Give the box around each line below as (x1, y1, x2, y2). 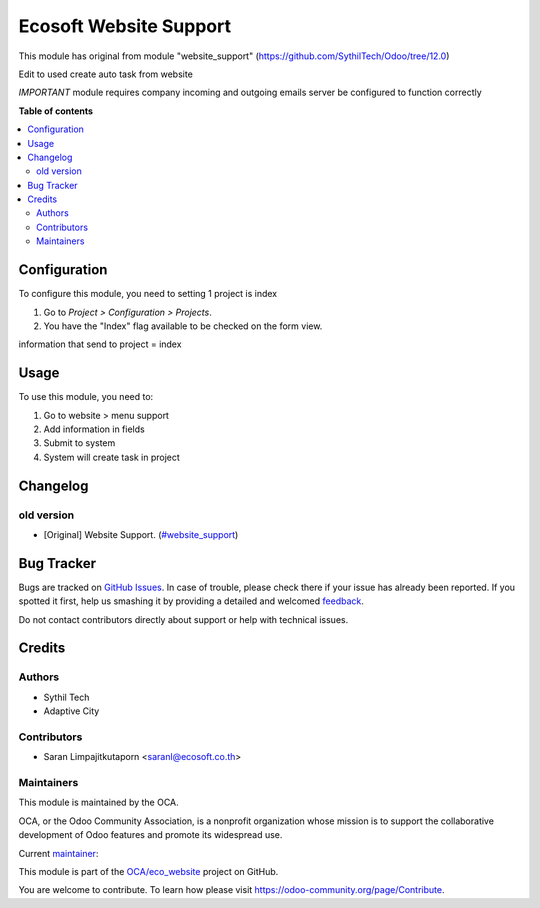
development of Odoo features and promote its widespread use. (18, 829, 283, 841)
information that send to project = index (18, 338, 182, 350)
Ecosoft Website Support (18, 15, 232, 37)
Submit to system (43, 437, 116, 449)
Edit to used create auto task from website (18, 68, 194, 80)
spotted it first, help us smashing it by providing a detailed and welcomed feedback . (18, 595, 365, 607)
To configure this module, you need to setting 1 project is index (18, 288, 278, 300)
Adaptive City (43, 705, 100, 717)
